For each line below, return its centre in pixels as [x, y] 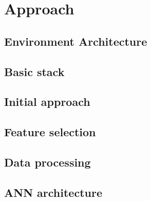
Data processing [48, 162]
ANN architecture [53, 192]
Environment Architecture [76, 41]
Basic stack [34, 71]
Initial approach [47, 102]
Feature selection [50, 132]
